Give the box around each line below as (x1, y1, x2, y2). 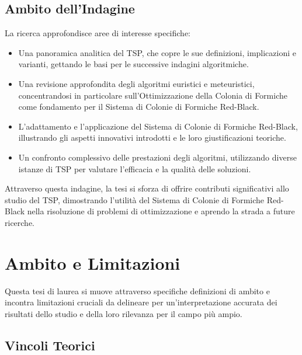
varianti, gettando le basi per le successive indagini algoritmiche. (18, 58, 249, 70)
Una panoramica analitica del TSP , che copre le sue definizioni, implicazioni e (18, 46, 296, 58)
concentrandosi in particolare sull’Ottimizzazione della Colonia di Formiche (18, 89, 287, 101)
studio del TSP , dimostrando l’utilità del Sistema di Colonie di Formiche (5, 193, 265, 206)
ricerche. (5, 216, 35, 228)
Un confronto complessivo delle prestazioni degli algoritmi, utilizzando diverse (18, 151, 297, 163)
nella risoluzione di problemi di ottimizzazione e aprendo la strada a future (27, 205, 295, 217)
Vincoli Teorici (5, 336, 95, 354)
